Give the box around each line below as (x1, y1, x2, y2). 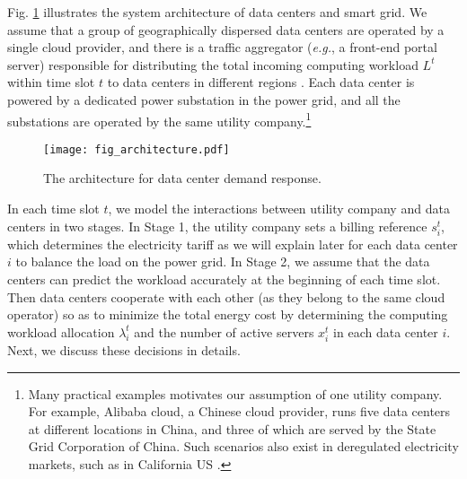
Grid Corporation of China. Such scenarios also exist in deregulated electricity (28, 437, 459, 456)
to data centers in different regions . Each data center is (107, 73, 415, 91)
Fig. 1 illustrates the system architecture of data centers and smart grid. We (7, 3, 427, 21)
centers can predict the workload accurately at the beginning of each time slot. (7, 270, 441, 288)
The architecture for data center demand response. (43, 169, 322, 187)
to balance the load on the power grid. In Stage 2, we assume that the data (15, 252, 430, 271)
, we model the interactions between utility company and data (108, 199, 450, 218)
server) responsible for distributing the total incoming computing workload (7, 55, 419, 74)
